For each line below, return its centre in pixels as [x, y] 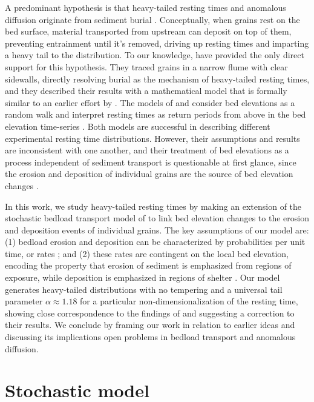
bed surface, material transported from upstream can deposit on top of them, [148, 31]
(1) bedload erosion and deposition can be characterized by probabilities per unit [155, 242]
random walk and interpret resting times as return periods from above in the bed [155, 114]
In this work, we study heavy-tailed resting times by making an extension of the [153, 206]
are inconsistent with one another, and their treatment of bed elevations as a [147, 150]
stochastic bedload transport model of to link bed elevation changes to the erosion [157, 218]
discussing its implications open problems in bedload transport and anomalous [150, 337]
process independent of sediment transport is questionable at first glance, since [151, 162]
